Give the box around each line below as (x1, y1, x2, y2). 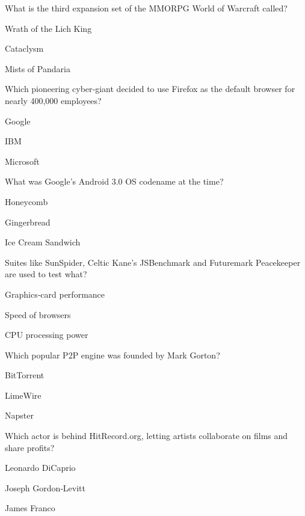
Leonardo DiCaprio (5, 461, 76, 474)
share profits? (5, 441, 55, 453)
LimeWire (5, 389, 42, 401)
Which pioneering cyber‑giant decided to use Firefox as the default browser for (5, 82, 295, 95)
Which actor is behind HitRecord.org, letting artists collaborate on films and (5, 429, 288, 442)
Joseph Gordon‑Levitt (5, 481, 86, 494)
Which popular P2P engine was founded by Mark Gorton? (5, 348, 220, 361)
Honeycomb (5, 195, 48, 207)
